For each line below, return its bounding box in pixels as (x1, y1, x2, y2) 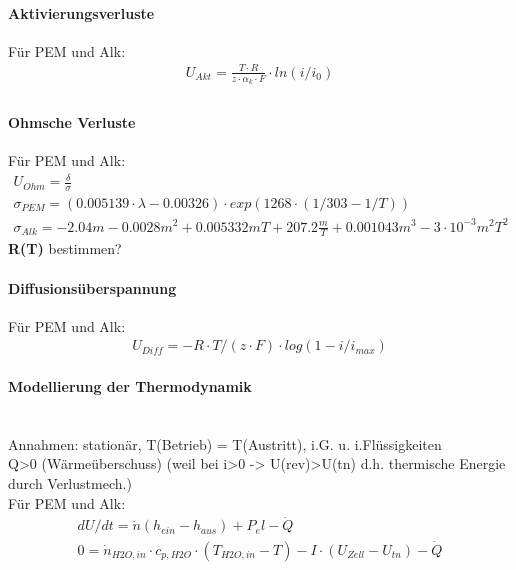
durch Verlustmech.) (8, 472, 132, 493)
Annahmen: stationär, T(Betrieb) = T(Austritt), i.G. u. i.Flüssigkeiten (8, 433, 442, 454)
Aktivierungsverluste (8, 2, 155, 23)
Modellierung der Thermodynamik (8, 375, 252, 396)
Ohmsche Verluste (8, 111, 136, 132)
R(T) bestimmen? (8, 238, 122, 259)
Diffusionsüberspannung (8, 277, 177, 298)
